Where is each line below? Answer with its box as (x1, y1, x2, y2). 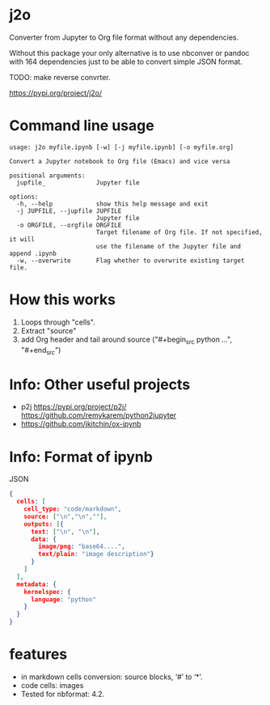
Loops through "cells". (20, 317, 95, 327)
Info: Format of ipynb (9, 448, 153, 466)
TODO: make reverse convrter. (9, 72, 111, 82)
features (9, 645, 68, 664)
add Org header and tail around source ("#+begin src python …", (20, 334, 233, 346)
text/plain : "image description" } (38, 550, 154, 558)
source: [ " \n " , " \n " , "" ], (23, 512, 108, 520)
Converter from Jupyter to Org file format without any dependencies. (9, 32, 239, 42)
